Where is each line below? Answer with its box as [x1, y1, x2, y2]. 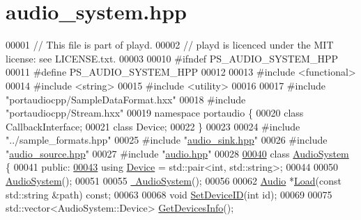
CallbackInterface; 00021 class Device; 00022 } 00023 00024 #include [6, 119, 300, 133]
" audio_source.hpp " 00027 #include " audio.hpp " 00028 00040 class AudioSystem [6, 146, 349, 160]
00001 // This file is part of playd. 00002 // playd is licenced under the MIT [6, 37, 334, 52]
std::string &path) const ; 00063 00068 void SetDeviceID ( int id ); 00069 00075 [6, 187, 332, 201]
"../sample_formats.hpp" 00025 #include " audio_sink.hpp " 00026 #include [6, 133, 328, 147]
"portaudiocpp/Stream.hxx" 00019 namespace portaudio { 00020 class [6, 105, 304, 120]
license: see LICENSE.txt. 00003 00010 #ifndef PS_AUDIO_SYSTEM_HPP [6, 51, 338, 65]
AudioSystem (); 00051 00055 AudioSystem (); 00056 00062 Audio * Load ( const [6, 174, 341, 188]
